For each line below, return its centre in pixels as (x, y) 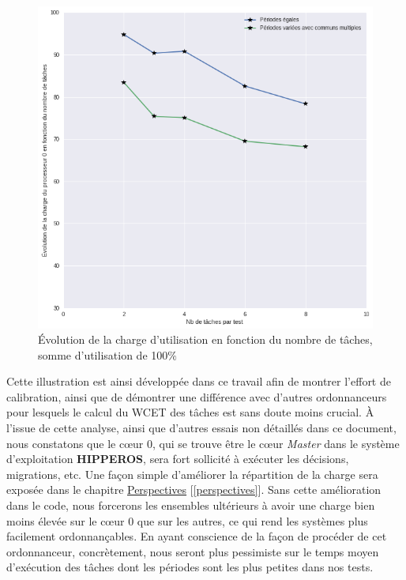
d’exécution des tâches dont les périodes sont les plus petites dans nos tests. (190, 567)
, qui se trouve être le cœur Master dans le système (276, 443)
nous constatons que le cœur (75, 443)
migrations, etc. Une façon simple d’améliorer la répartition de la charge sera (192, 474)
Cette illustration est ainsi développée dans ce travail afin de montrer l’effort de (199, 381)
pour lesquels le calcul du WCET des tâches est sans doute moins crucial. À (190, 412)
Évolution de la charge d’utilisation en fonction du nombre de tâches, (205, 339)
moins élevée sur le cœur (66, 520)
